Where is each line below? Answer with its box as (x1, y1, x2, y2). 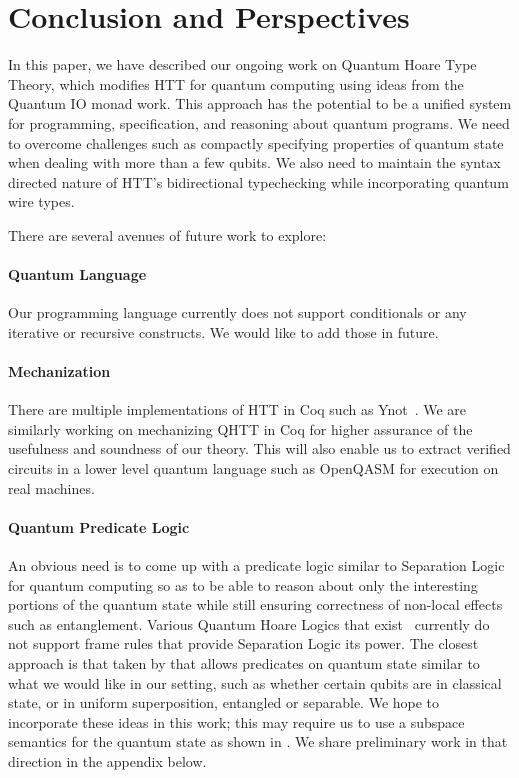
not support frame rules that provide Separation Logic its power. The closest (8, 633, 479, 654)
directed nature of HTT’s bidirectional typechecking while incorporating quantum (8, 171, 509, 192)
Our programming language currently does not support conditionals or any (8, 302, 467, 323)
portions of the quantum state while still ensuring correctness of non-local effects (8, 594, 503, 615)
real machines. (8, 477, 95, 498)
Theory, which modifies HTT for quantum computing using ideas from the (8, 73, 464, 94)
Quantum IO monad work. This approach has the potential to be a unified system (8, 93, 512, 114)
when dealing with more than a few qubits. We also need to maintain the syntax (8, 152, 501, 173)
